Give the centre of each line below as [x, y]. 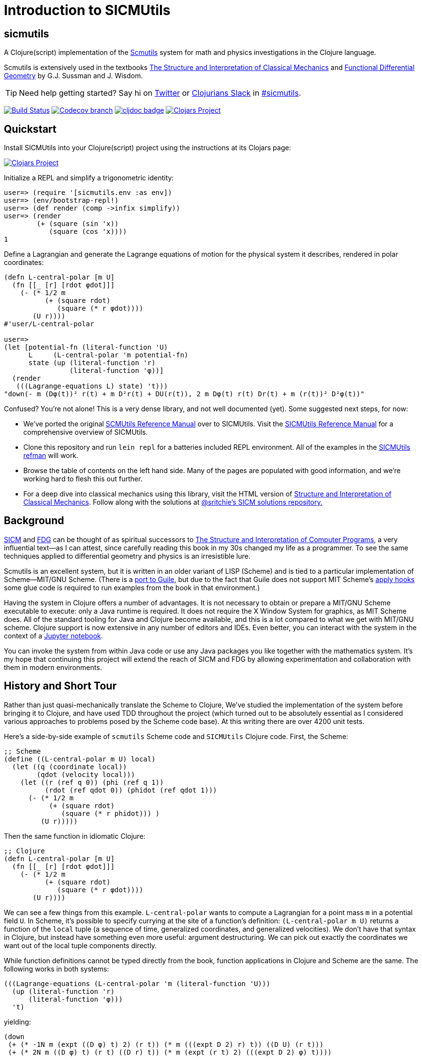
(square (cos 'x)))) [88, 232]
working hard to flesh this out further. [83, 479]
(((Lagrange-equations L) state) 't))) [92, 386]
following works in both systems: [57, 969]
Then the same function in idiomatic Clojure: [75, 836]
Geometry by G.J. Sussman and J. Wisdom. [73, 76]
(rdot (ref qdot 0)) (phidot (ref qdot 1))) [131, 790]
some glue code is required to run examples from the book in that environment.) [132, 587]
